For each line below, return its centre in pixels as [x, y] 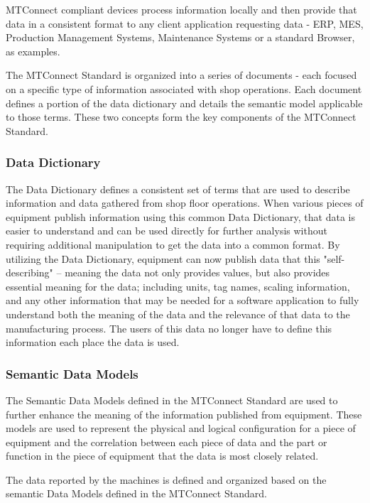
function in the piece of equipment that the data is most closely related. [162, 456]
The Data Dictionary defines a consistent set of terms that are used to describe [178, 189]
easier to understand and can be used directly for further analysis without [167, 231]
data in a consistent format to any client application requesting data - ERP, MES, [185, 23]
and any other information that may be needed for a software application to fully [183, 300]
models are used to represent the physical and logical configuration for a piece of [181, 428]
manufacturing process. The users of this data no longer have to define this [169, 328]
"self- [334, 258]
